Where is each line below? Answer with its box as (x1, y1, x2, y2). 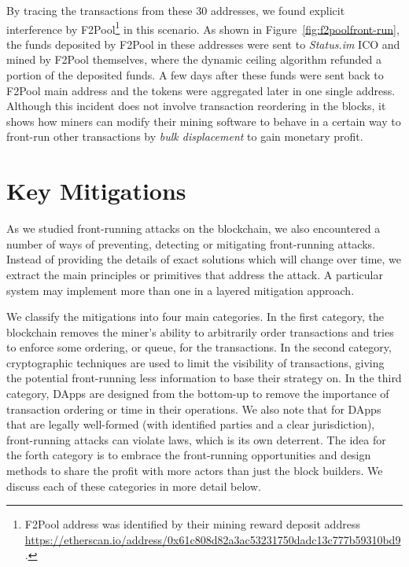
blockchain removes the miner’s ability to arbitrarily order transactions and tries (6, 323, 394, 340)
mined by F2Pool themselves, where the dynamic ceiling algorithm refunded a (6, 51, 382, 68)
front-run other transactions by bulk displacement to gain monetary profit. (6, 128, 363, 145)
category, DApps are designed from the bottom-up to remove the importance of (6, 385, 389, 402)
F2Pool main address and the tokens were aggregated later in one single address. (6, 82, 396, 98)
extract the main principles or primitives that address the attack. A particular (6, 266, 383, 282)
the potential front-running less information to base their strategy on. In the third (6, 370, 402, 386)
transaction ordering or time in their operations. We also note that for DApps (6, 400, 381, 417)
